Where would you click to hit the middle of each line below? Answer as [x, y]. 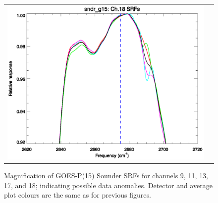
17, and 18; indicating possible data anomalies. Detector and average [108, 185]
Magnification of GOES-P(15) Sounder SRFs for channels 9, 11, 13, [106, 176]
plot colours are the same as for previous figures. [78, 195]
